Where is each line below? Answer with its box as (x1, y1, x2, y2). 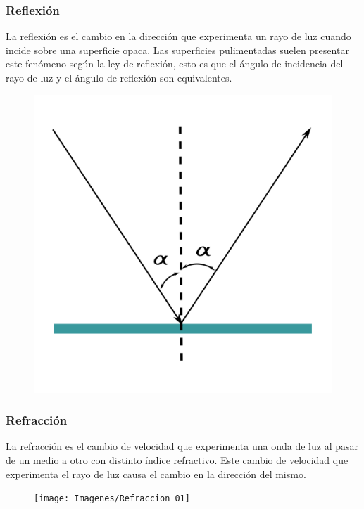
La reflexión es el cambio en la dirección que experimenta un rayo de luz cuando (6, 29, 351, 44)
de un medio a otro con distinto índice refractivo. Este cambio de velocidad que (6, 453, 349, 467)
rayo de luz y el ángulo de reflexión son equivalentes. (6, 70, 232, 84)
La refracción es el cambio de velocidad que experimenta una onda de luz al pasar (6, 439, 358, 453)
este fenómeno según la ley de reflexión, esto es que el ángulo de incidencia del (6, 56, 344, 71)
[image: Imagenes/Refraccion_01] (34, 494, 190, 504)
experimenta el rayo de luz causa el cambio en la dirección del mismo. (6, 466, 306, 481)
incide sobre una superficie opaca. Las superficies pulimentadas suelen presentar (6, 42, 349, 57)
